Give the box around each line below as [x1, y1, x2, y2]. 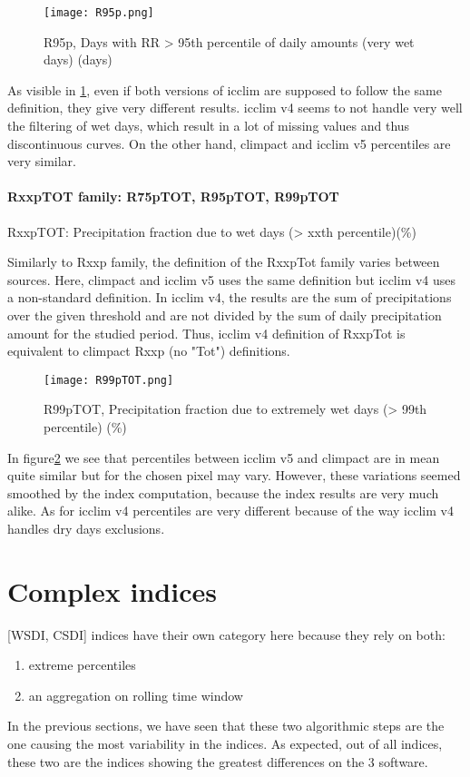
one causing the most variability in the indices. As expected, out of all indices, [7, 734, 443, 753]
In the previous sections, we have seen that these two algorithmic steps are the [7, 716, 445, 735]
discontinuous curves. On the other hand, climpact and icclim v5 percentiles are [7, 133, 451, 152]
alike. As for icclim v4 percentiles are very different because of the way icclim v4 [7, 501, 454, 520]
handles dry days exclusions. [7, 518, 165, 537]
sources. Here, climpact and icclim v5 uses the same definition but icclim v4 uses [7, 270, 456, 289]
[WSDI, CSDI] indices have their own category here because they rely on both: [7, 625, 446, 644]
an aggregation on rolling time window [28, 685, 243, 704]
